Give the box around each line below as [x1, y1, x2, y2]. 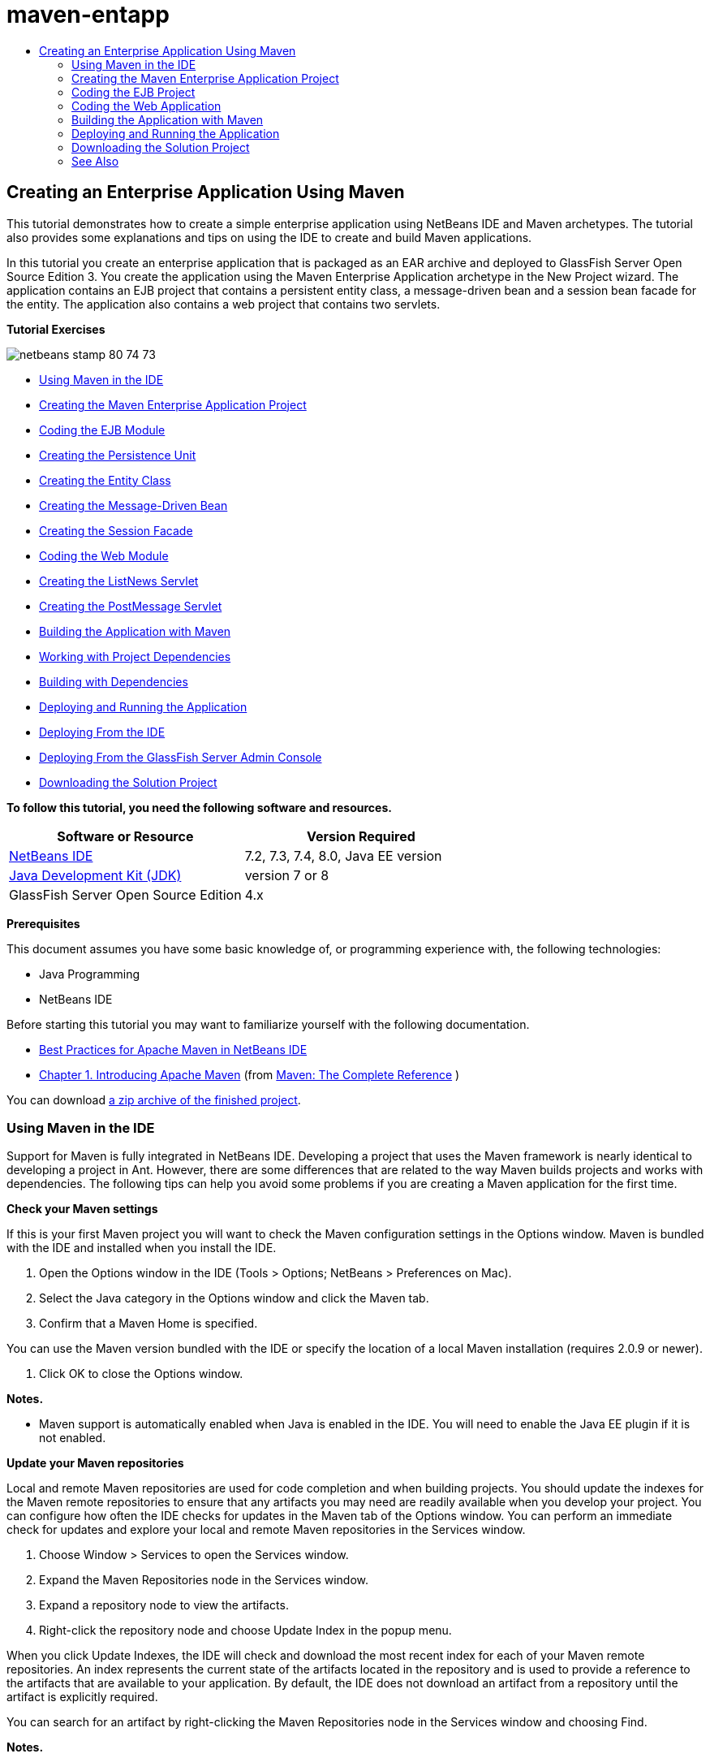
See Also [71, 153, 119, 168]
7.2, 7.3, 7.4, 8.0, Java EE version [244, 847, 442, 864]
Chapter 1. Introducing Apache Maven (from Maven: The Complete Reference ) [39, 1067, 460, 1082]
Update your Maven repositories [6, 1456, 184, 1471]
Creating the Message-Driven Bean [39, 498, 228, 512]
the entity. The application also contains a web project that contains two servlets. [6, 296, 441, 311]
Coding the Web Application [71, 98, 222, 113]
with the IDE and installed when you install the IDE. [6, 1241, 277, 1255]
